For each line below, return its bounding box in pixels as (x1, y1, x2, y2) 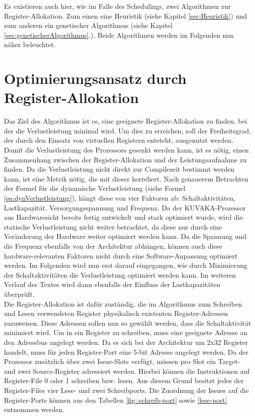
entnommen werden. (4, 404, 64, 415)
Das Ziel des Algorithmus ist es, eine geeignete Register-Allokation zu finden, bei (4, 116, 247, 126)
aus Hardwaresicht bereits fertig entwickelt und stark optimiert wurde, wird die (4, 212, 243, 222)
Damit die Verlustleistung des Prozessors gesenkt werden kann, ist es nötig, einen (4, 145, 249, 155)
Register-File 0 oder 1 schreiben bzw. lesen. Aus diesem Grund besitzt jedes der (4, 375, 244, 386)
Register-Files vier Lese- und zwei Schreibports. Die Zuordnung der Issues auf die (4, 385, 249, 395)
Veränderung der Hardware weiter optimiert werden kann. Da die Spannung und (4, 231, 247, 241)
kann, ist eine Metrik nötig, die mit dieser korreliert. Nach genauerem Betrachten (4, 173, 249, 183)
